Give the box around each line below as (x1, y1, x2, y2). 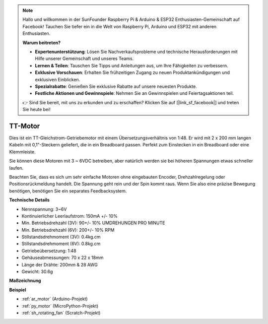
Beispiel (9, 287, 26, 293)
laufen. (9, 165, 23, 171)
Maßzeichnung (9, 278, 42, 284)
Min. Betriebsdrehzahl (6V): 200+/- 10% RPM (21, 227, 115, 233)
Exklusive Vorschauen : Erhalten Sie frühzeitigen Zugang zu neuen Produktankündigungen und (35, 69, 230, 75)
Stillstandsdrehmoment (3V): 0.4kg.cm (21, 234, 101, 240)
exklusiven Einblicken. (35, 76, 80, 82)
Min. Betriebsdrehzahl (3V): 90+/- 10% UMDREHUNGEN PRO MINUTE (21, 220, 165, 226)
